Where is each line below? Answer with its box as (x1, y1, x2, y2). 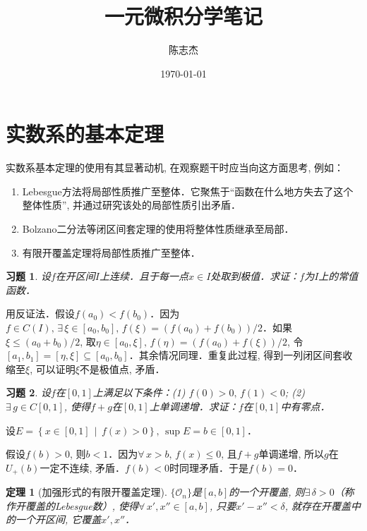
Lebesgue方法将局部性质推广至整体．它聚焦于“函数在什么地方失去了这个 (22, 183, 354, 198)
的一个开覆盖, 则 (229, 484, 305, 499)
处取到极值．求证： (210, 269, 300, 283)
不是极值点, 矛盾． (79, 361, 165, 376)
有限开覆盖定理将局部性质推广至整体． (22, 245, 200, 260)
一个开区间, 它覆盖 (15, 512, 102, 527)
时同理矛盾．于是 (169, 460, 249, 475)
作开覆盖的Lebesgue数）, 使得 (6, 498, 139, 513)
